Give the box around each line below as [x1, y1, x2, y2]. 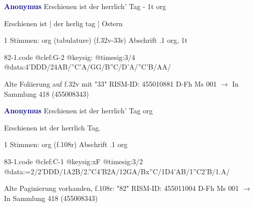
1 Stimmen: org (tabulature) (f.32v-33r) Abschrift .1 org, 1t [4, 35, 188, 45]
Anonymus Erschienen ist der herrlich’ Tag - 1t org [4, 1, 166, 11]
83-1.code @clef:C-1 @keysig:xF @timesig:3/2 [4, 156, 143, 166]
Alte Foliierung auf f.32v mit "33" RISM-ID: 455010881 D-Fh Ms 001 [4, 78, 217, 89]
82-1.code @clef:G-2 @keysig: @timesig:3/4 [4, 51, 135, 62]
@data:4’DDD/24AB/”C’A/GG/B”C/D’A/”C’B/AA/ [4, 61, 171, 72]
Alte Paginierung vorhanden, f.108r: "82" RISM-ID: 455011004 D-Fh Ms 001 [4, 183, 239, 193]
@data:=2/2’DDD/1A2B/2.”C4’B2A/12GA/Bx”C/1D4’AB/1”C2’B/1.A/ [4, 166, 230, 176]
